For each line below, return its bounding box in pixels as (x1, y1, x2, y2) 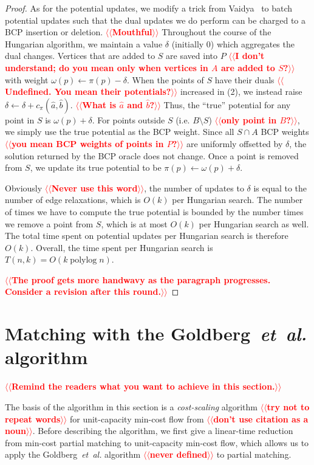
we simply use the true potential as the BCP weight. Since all (5, 125, 234, 138)
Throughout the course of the (162, 26, 271, 38)
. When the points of (127, 73, 204, 86)
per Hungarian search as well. (199, 217, 309, 230)
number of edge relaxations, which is (5, 193, 141, 206)
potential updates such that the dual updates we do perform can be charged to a (5, 13, 306, 26)
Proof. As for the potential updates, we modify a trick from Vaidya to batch (5, 2, 293, 14)
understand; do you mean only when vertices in (5, 61, 208, 74)
